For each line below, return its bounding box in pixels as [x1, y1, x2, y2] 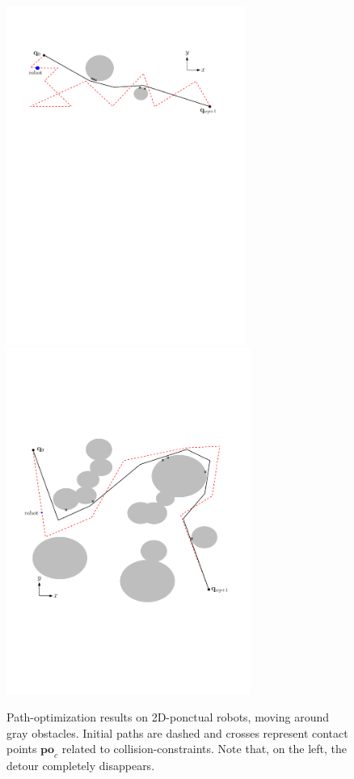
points [6, 740, 37, 757]
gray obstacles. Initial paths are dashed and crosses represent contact [6, 724, 348, 741]
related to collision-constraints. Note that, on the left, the [61, 740, 348, 757]
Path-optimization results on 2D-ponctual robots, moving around [6, 709, 330, 726]
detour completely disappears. [6, 757, 155, 774]
